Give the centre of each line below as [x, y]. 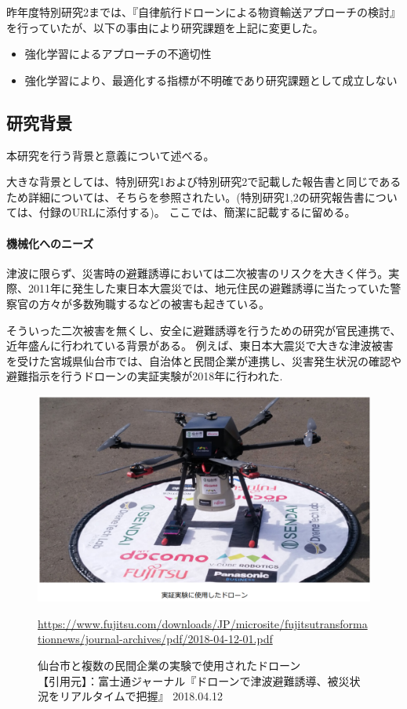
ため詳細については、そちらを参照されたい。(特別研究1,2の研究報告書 [185, 196]
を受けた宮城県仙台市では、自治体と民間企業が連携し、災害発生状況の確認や [204, 360]
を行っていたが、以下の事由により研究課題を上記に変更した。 [165, 27]
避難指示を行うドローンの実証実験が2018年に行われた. [145, 376]
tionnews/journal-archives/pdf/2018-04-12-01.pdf [155, 639]
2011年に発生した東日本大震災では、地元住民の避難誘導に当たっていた [209, 288]
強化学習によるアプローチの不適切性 [118, 54]
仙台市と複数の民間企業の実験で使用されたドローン [169, 665]
